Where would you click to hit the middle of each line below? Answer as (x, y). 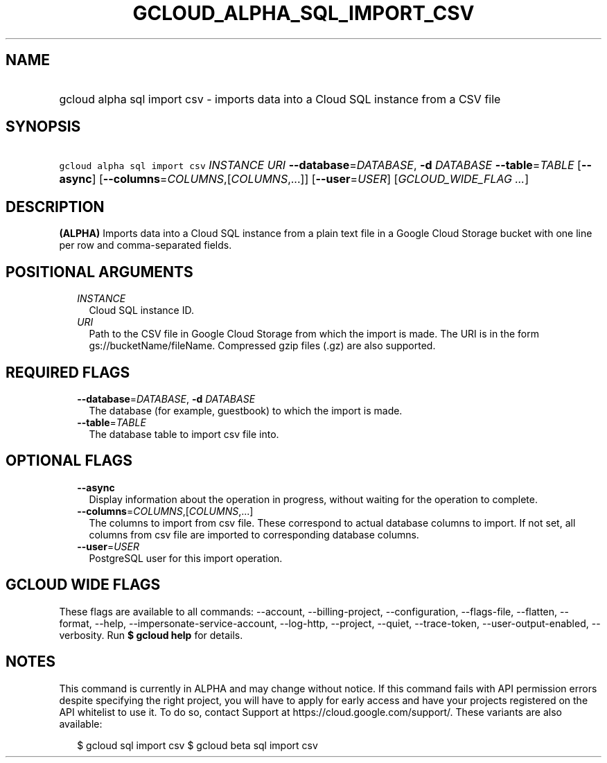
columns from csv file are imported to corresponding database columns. (254, 534)
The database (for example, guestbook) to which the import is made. (246, 410)
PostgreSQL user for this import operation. (186, 558)
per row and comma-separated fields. (146, 245)
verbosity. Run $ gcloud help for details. (151, 635)
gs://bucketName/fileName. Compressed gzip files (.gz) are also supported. (262, 346)
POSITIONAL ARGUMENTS (99, 272)
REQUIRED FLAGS (68, 372)
